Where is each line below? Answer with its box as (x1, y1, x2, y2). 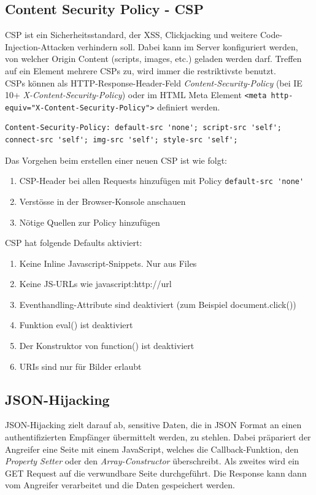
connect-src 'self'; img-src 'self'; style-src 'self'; (5, 136, 238, 145)
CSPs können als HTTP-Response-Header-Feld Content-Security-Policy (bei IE (5, 76, 303, 89)
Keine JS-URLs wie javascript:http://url (19, 277, 172, 290)
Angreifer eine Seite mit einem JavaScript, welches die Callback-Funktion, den (5, 442, 299, 455)
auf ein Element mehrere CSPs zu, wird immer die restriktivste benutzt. (5, 64, 276, 77)
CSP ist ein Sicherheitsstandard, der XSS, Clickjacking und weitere (5, 28, 258, 41)
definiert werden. (157, 100, 220, 113)
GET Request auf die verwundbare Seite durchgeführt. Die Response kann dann (5, 466, 307, 479)
